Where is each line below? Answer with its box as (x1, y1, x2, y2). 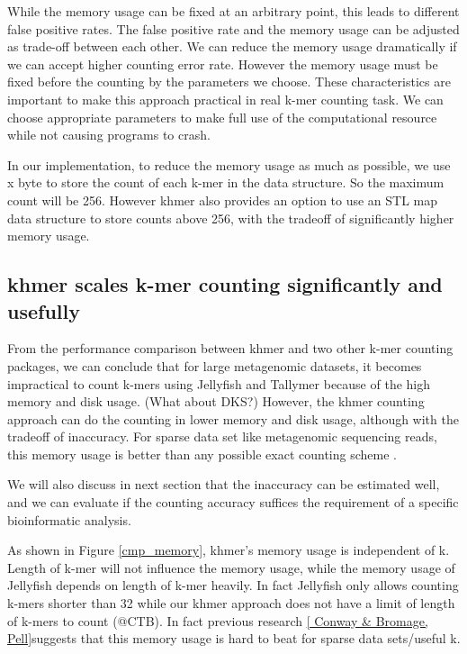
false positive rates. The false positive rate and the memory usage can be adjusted (7, 19, 460, 38)
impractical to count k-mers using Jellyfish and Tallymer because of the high (7, 374, 431, 393)
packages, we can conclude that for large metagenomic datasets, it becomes (7, 356, 422, 375)
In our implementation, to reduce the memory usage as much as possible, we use (7, 155, 451, 174)
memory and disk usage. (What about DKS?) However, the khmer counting (7, 392, 425, 411)
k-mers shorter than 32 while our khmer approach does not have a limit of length (7, 594, 455, 613)
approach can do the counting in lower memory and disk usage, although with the (7, 409, 459, 428)
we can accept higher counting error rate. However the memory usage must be (7, 54, 438, 73)
